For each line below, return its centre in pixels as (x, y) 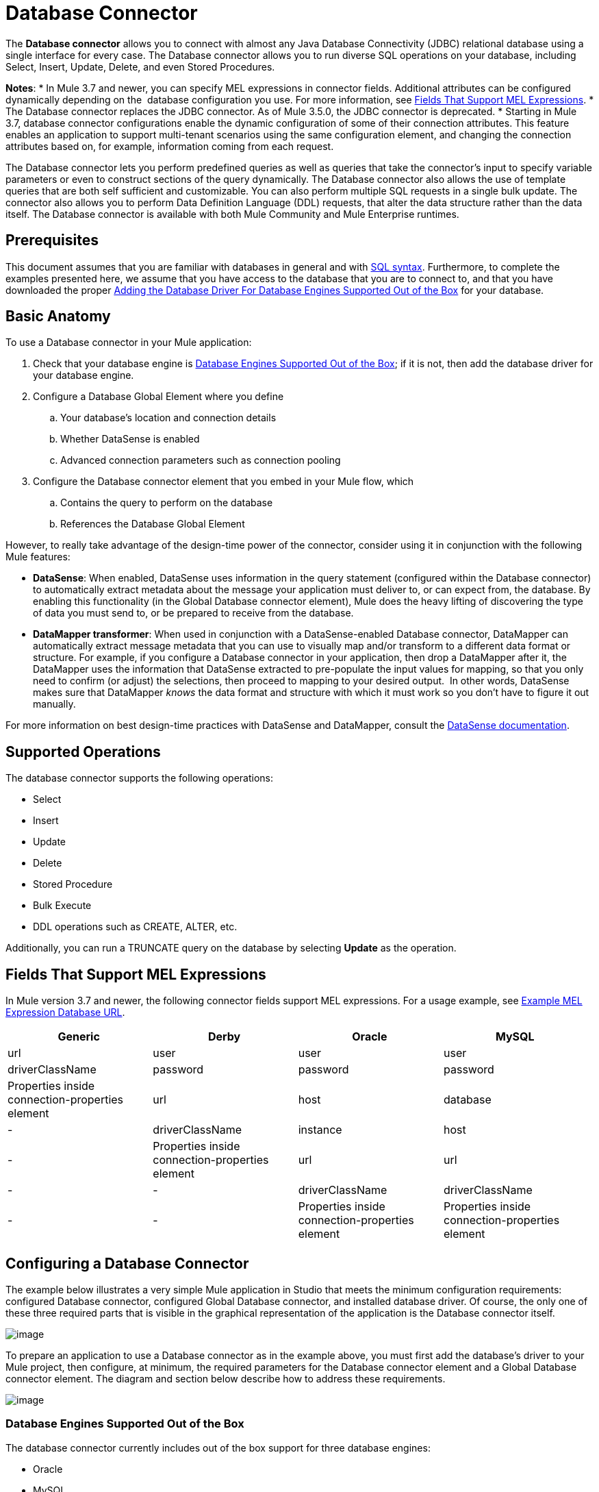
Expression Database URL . (65, 1012)
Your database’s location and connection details (168, 418)
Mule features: (38, 557)
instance (320, 1130)
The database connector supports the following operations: (140, 778)
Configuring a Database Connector (127, 1263)
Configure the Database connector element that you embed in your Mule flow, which (224, 482)
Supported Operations (83, 751)
